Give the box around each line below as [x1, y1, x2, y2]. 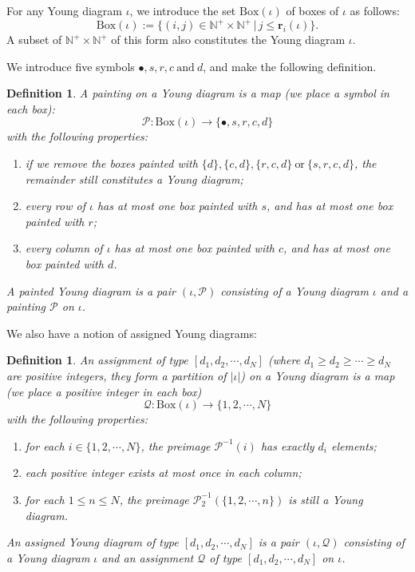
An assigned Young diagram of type [6, 534, 179, 550]
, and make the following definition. [203, 58, 377, 74]
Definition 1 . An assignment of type [6, 352, 188, 368]
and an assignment [101, 549, 194, 566]
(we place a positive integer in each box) [6, 383, 202, 399]
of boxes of [286, 2, 339, 18]
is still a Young [288, 491, 363, 507]
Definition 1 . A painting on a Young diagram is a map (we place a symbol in [6, 85, 389, 101]
